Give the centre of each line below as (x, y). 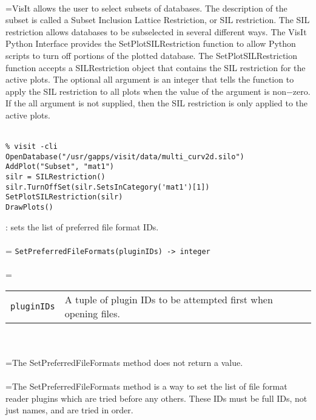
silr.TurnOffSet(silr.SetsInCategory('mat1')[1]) (108, 187)
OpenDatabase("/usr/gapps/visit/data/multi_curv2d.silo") (125, 157)
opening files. (92, 313)
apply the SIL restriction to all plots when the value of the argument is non (146, 91)
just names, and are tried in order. (69, 410)
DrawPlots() (29, 208)
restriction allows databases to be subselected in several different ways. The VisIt (156, 31)
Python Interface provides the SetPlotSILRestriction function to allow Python (151, 43)
